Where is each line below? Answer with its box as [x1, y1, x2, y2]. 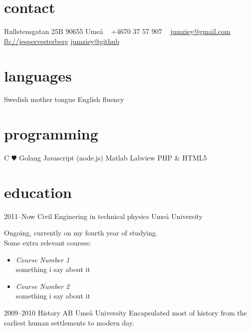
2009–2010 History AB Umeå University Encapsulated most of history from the [4, 307, 247, 318]
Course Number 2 [15, 280, 70, 291]
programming [4, 123, 98, 144]
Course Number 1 [15, 254, 70, 264]
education [4, 181, 72, 202]
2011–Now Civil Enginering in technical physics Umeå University [4, 210, 203, 221]
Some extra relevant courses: [4, 237, 91, 248]
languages [4, 65, 72, 85]
